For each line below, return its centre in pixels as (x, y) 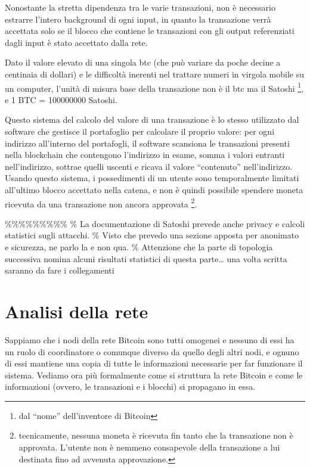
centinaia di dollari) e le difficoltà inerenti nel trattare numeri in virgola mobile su (154, 74)
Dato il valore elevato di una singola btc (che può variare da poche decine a (143, 62)
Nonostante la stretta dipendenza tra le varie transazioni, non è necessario (140, 7)
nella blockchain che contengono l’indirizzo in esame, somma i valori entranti (145, 155)
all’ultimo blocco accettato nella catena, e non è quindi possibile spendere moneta (154, 189)
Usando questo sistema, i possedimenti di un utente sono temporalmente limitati (152, 178)
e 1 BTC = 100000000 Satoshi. (61, 99)
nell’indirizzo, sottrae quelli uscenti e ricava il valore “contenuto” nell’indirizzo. (149, 166)
